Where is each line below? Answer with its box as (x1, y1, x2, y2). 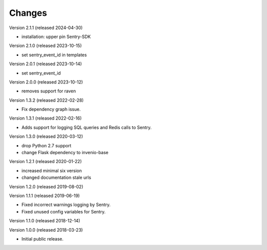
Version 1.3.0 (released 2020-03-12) (9, 133, 84, 139)
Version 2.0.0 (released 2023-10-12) (9, 79, 84, 85)
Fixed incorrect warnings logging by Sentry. (21, 202, 111, 208)
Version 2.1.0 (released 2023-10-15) (9, 42, 82, 49)
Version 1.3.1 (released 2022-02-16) (9, 115, 82, 121)
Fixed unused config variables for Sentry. (21, 208, 106, 214)
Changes (9, 7, 47, 18)
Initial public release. (21, 236, 64, 242)
